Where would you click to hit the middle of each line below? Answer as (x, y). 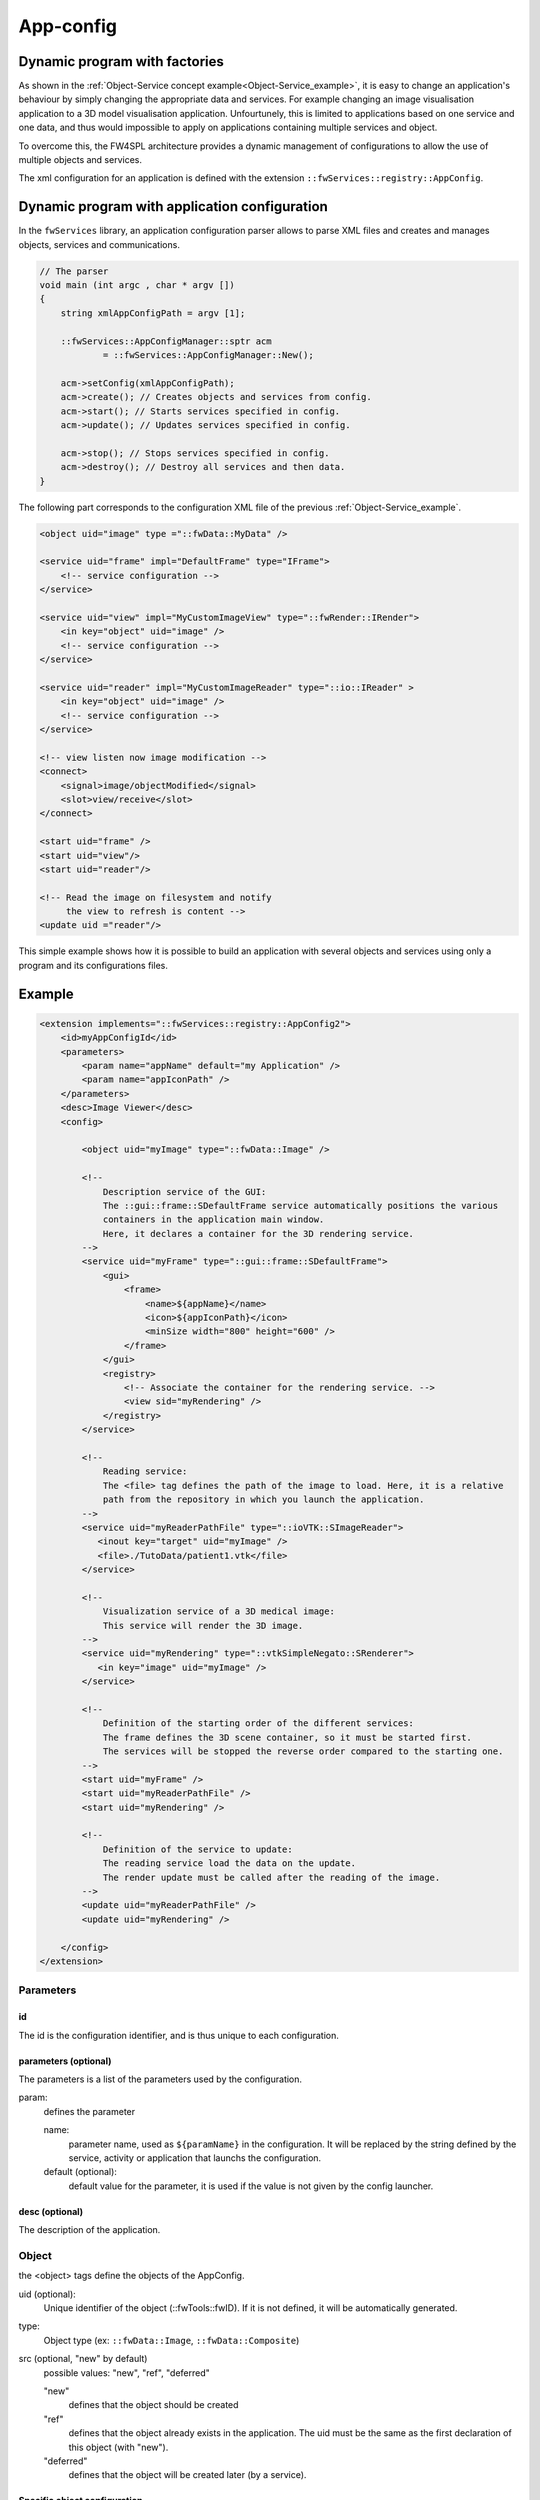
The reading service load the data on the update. (229, 1863)
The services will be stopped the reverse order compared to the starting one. (303, 1751)
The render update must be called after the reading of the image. (271, 1877)
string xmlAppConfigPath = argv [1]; (153, 313)
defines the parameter (89, 2111)
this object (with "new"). (118, 2447)
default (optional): (80, 2172)
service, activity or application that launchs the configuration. (195, 2157)
